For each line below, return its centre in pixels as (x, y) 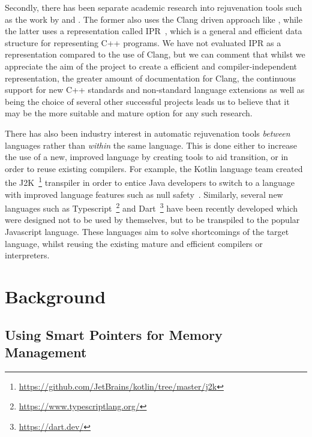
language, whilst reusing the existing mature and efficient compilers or (134, 243)
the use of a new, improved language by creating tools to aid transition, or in (147, 157)
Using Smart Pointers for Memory (114, 334)
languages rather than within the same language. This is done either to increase (151, 145)
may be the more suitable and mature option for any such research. (129, 113)
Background (55, 296)
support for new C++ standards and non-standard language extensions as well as (155, 90)
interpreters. (27, 255)
